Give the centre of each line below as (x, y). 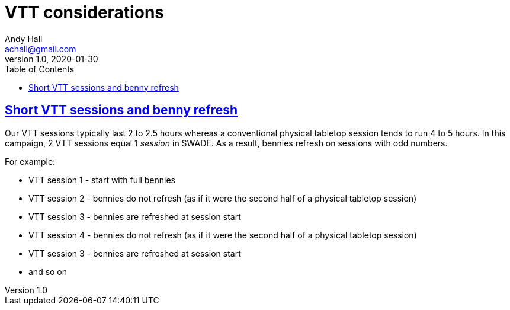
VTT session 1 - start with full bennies (102, 180)
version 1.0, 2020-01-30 (52, 59)
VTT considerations (84, 12)
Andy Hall (24, 39)
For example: (30, 161)
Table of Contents (40, 69)
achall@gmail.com (41, 49)
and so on (48, 271)
